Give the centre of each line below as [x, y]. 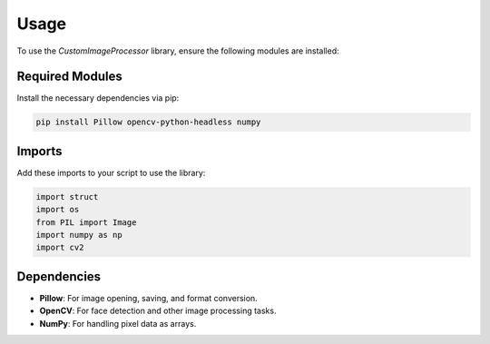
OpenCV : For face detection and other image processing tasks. [158, 311]
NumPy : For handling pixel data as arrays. [118, 323]
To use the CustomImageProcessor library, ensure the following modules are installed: [178, 51]
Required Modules [69, 77]
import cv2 [60, 248]
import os [58, 210]
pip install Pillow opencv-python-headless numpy [148, 122]
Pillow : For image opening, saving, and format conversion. [148, 298]
